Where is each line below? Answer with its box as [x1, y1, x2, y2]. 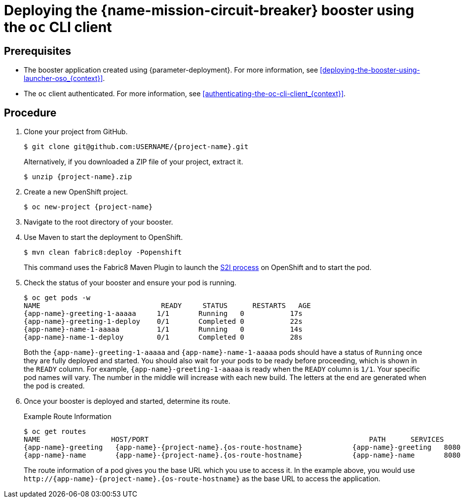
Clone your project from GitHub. [24, 127, 128, 136]
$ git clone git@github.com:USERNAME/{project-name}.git [24, 143, 249, 151]
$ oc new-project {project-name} [24, 203, 153, 211]
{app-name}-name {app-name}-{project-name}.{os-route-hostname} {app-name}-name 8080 [24, 451, 461, 460]
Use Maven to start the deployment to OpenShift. [24, 233, 183, 242]
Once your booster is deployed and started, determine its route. [24, 397, 231, 406]
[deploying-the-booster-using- [320, 66, 420, 75]
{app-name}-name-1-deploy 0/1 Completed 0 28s [24, 333, 303, 342]
